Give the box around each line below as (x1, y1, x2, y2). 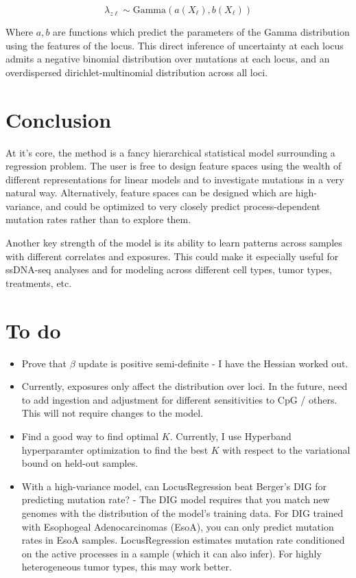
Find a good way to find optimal (21, 428, 159, 443)
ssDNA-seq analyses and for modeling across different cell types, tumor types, (5, 262, 332, 277)
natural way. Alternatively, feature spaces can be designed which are (5, 185, 293, 200)
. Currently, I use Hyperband (169, 428, 292, 443)
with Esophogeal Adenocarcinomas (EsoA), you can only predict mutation (21, 519, 334, 533)
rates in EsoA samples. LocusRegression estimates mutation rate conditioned (21, 533, 345, 547)
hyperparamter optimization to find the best (21, 442, 209, 456)
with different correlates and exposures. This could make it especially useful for (5, 248, 339, 263)
